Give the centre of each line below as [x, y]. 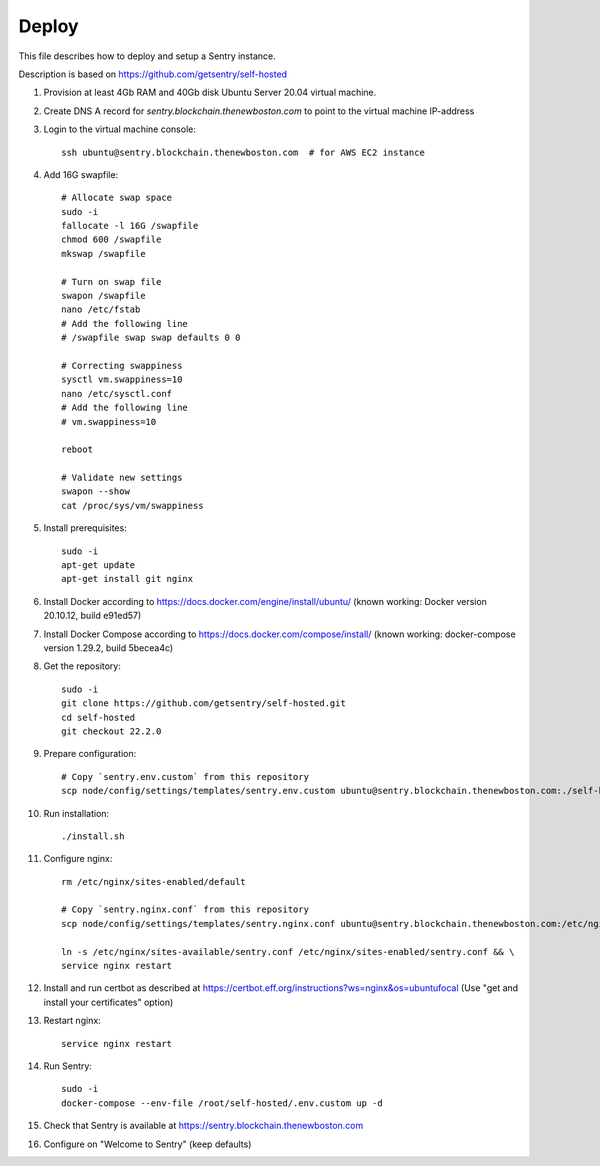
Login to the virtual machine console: [120, 129]
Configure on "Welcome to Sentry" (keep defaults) [147, 1144]
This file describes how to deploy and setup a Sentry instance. [147, 56]
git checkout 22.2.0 [111, 731]
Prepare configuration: [90, 754]
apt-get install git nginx [127, 579]
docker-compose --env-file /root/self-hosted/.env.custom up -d [222, 1103]
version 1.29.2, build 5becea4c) [108, 648]
